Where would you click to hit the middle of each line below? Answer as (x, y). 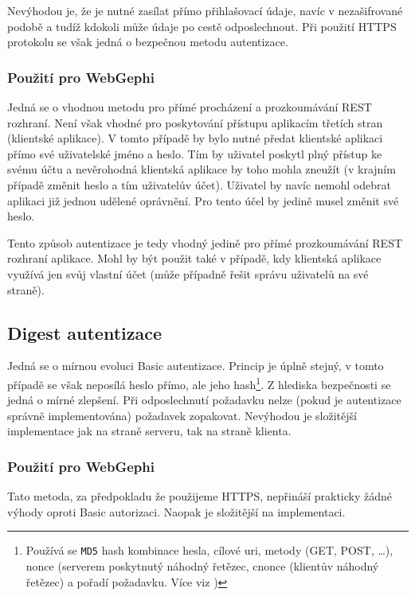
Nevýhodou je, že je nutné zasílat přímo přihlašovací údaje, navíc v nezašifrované (205, 10)
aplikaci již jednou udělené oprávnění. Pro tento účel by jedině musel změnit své (203, 200)
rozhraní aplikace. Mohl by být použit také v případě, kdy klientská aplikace (194, 258)
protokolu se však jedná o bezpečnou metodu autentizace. (148, 42)
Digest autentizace (85, 332)
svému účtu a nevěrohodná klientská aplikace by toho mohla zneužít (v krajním (202, 169)
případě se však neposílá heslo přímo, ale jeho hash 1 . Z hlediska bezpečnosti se (199, 383)
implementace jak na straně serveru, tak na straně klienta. (149, 431)
